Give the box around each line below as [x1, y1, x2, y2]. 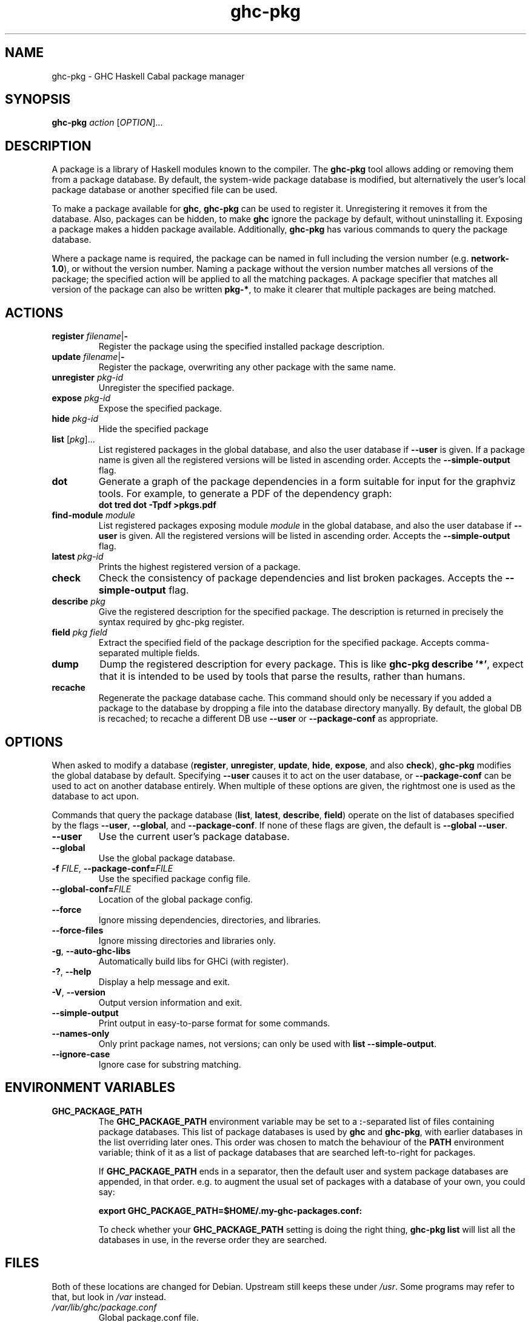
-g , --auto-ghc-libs [52, 945, 131, 956]
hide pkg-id [52, 413, 98, 424]
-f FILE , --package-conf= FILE [52, 863, 173, 873]
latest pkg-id [52, 551, 104, 562]
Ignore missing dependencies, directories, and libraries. [98, 914, 321, 925]
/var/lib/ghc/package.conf [52, 1301, 157, 1312]
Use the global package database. [98, 852, 235, 863]
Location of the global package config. [98, 893, 253, 904]
